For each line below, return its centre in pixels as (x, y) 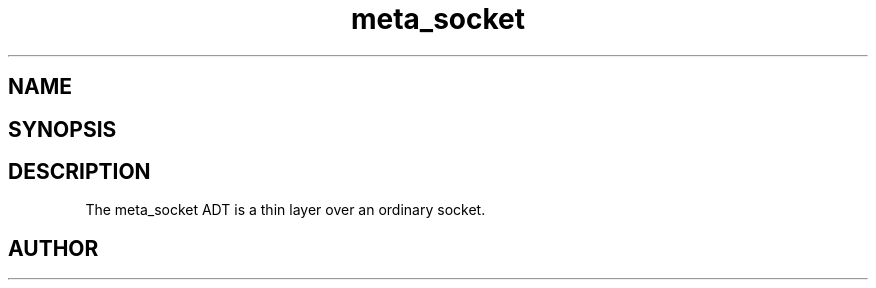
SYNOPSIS (62, 129)
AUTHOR (53, 248)
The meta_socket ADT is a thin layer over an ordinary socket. (285, 210)
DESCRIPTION (79, 172)
